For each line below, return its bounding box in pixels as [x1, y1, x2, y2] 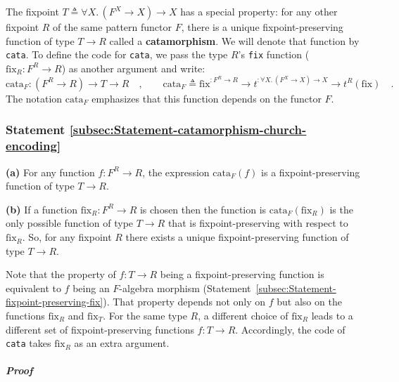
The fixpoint [6, 4, 59, 18]
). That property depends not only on [103, 294, 266, 309]
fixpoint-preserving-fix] [6, 294, 103, 309]
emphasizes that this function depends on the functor [91, 91, 322, 105]
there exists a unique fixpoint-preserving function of [125, 230, 349, 244]
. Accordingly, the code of [235, 322, 346, 336]
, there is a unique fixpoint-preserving [181, 20, 343, 34]
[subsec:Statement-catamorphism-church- [69, 121, 307, 138]
